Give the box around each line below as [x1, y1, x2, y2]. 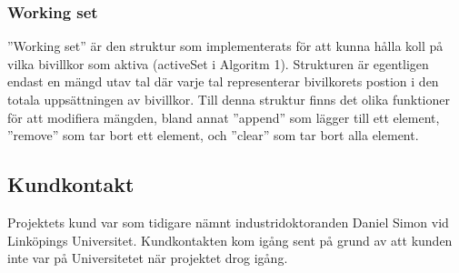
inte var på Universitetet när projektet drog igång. [7, 248, 288, 268]
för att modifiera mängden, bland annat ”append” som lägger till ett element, [7, 107, 440, 126]
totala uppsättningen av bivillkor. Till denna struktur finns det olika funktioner [7, 90, 451, 108]
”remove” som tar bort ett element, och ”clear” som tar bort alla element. [7, 126, 419, 145]
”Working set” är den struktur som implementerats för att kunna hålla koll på [7, 36, 444, 56]
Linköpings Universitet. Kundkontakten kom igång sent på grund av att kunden [7, 230, 453, 249]
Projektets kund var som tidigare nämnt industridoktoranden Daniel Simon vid [7, 212, 449, 231]
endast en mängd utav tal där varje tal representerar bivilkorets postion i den [7, 72, 439, 91]
